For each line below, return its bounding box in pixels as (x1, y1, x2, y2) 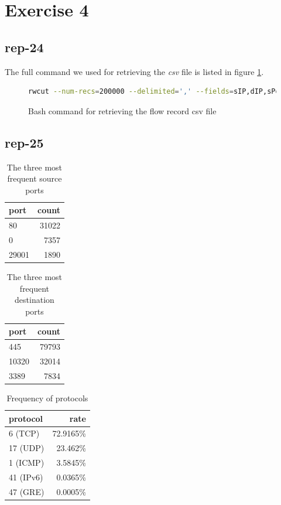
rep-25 (5, 133, 44, 151)
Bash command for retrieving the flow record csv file (28, 104, 217, 117)
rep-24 (5, 37, 44, 56)
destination (15, 294, 54, 306)
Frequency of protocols (6, 391, 88, 404)
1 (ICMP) (9, 456, 44, 469)
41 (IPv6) (9, 470, 43, 483)
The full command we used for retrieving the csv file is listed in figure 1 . (5, 65, 264, 77)
